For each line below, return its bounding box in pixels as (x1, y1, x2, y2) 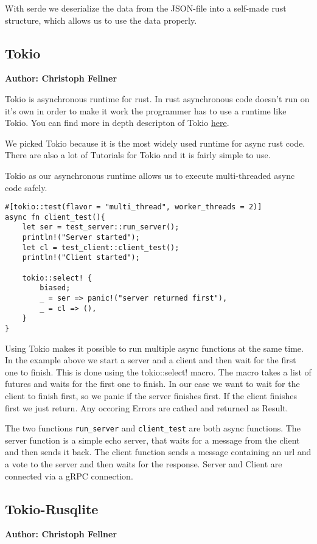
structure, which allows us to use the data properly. (5, 13, 197, 26)
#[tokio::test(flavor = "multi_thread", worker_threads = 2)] (5, 203, 262, 212)
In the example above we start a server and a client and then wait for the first (5, 354, 296, 366)
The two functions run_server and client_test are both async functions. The (5, 422, 301, 434)
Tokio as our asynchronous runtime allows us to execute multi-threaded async (5, 169, 295, 181)
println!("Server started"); (22, 233, 140, 242)
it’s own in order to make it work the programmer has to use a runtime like (5, 104, 287, 117)
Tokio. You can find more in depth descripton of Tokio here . (5, 116, 229, 129)
